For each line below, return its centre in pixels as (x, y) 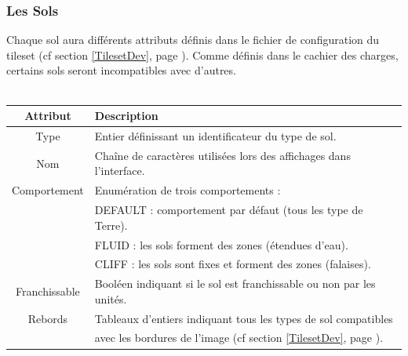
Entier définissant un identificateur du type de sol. (215, 135)
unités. (111, 298)
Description (126, 116)
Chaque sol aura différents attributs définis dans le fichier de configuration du (193, 40)
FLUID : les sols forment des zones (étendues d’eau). (221, 244)
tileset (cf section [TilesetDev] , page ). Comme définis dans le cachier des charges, (202, 54)
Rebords (48, 318)
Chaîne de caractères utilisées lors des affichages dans (222, 155)
